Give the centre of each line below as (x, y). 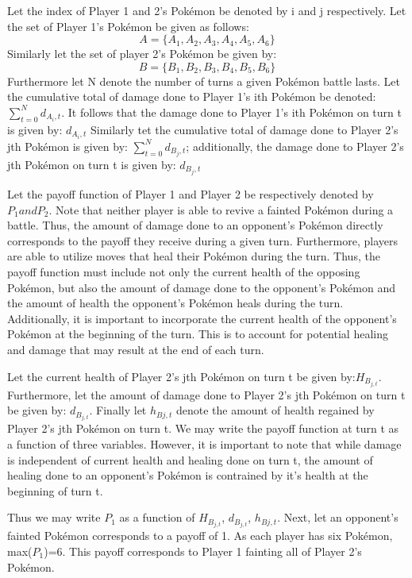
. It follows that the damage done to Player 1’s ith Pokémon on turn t (231, 112)
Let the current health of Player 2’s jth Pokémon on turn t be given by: (181, 376)
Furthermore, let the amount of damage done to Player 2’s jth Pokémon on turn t (206, 394)
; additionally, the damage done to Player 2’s (295, 146)
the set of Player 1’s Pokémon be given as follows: (128, 26)
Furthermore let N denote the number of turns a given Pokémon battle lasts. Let (204, 81)
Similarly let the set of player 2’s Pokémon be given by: (142, 54)
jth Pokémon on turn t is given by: (92, 164)
